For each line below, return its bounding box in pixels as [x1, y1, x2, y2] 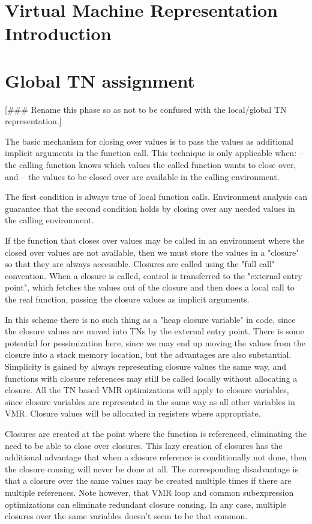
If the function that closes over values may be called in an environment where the [5, 234, 305, 247]
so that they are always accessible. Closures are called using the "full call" [5, 257, 275, 270]
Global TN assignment [5, 68, 195, 92]
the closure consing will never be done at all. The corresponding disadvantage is [5, 462, 298, 475]
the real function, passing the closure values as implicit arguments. [5, 293, 250, 305]
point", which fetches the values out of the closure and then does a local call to [5, 281, 295, 294]
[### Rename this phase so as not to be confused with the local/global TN [5, 103, 287, 115]
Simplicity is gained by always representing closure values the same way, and [5, 360, 287, 372]
